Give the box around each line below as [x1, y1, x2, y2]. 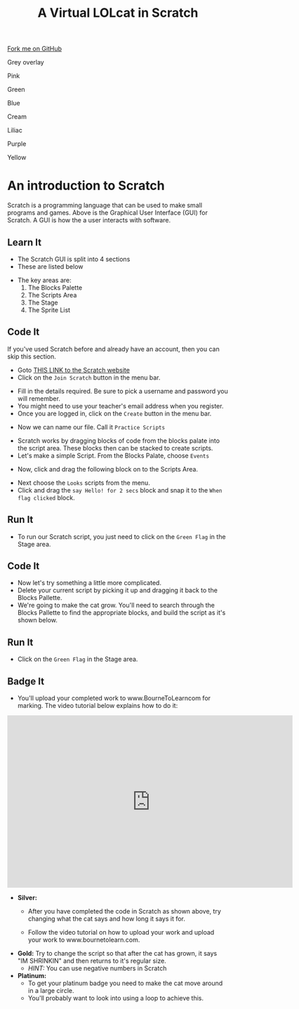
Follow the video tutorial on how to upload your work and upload [27, 928, 215, 936]
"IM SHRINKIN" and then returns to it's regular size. [17, 956, 166, 965]
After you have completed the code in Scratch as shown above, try [27, 907, 221, 915]
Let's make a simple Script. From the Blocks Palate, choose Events [17, 451, 209, 460]
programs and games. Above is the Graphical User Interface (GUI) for [7, 208, 208, 217]
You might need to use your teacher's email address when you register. [17, 401, 224, 410]
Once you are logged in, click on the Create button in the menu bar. [17, 409, 212, 417]
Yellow [7, 153, 27, 162]
